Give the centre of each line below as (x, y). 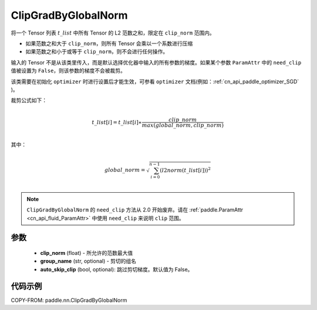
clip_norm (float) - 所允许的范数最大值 (87, 253)
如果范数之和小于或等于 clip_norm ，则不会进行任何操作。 (97, 52)
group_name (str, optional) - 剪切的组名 (88, 261)
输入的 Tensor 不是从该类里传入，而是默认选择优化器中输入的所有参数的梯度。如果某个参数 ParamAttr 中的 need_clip (156, 62)
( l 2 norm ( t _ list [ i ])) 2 (185, 170)
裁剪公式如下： (29, 100)
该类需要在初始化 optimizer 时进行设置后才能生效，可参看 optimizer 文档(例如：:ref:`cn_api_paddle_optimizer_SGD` (155, 81)
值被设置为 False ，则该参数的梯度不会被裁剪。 (68, 71)
